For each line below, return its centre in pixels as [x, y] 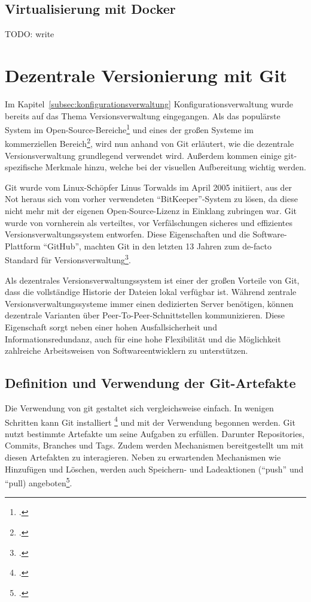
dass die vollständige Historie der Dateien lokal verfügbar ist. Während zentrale [151, 292]
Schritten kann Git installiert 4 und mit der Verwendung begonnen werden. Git [150, 421]
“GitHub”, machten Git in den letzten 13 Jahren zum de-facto [157, 246]
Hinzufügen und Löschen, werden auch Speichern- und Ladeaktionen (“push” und [154, 469]
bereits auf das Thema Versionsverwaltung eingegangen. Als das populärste [143, 115]
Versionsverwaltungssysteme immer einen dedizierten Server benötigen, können [149, 303]
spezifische [24, 167]
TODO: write [30, 34]
